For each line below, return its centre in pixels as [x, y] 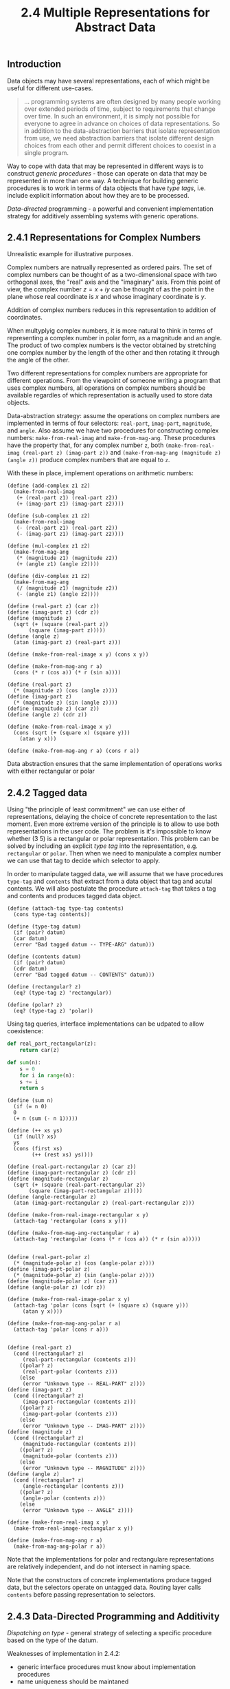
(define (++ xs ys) [35, 1131]
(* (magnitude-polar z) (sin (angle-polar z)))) [84, 1276]
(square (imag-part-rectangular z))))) [85, 1191]
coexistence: [25, 1031]
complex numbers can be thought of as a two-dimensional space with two [112, 275]
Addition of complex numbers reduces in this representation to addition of [112, 310]
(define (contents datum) [44, 957]
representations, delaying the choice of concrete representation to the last [112, 817]
